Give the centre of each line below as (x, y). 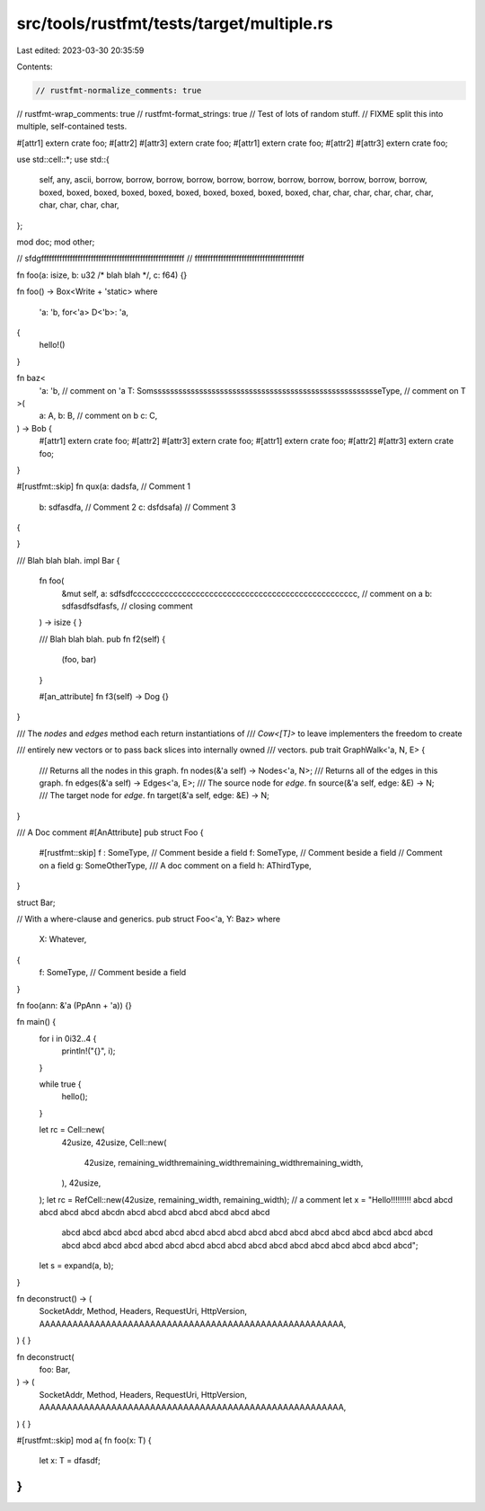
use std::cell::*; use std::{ (63, 160)
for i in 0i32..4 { (68, 1038)
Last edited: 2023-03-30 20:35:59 (80, 50)
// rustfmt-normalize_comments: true (119, 90)
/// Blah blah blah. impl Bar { (68, 560)
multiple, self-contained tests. (72, 127)
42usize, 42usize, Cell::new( (114, 1142)
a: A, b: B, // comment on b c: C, (98, 416)
